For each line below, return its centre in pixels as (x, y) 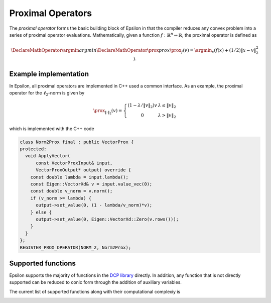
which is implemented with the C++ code (52, 129)
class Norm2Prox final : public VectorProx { (77, 142)
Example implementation (49, 74)
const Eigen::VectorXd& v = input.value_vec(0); (91, 184)
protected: (33, 149)
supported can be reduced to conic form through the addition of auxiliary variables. (95, 282)
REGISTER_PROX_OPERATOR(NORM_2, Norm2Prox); (76, 247)
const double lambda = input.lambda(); (80, 177)
